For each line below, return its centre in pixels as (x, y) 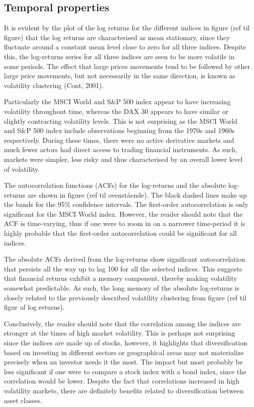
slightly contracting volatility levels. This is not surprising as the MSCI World (121, 121)
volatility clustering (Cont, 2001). (54, 85)
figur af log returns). (34, 307)
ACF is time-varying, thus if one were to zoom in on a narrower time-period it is (125, 223)
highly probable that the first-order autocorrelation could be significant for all (120, 233)
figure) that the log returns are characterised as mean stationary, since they (117, 37)
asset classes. (23, 400)
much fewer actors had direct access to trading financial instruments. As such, (121, 149)
